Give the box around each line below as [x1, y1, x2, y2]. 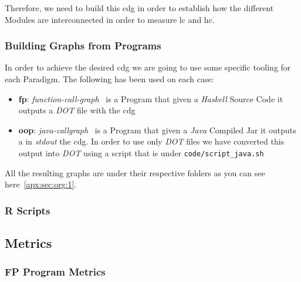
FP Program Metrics [5, 264, 106, 279]
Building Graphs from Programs [5, 38, 161, 53]
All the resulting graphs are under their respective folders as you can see [5, 166, 265, 179]
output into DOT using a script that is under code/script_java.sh [18, 146, 264, 159]
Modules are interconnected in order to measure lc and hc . [5, 13, 215, 25]
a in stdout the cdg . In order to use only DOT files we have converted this [18, 135, 285, 147]
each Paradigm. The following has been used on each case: [5, 73, 214, 85]
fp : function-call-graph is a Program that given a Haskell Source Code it [18, 92, 283, 105]
